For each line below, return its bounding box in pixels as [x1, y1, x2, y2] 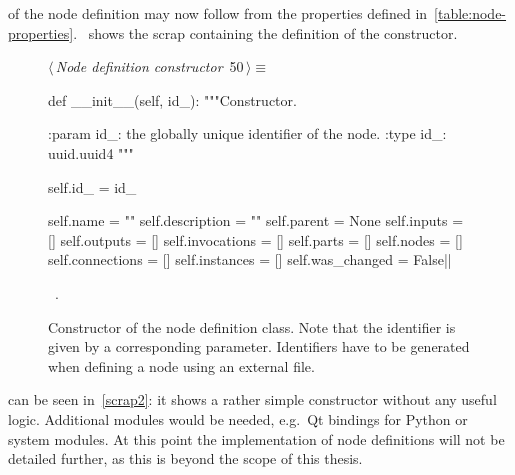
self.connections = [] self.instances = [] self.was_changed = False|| [48, 249, 452, 270]
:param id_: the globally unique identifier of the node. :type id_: [48, 123, 447, 144]
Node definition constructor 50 [55, 56, 244, 77]
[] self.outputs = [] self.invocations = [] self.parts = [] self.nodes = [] [48, 229, 463, 250]
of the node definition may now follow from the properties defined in [8, 3, 428, 23]
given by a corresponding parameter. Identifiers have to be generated [48, 336, 470, 357]
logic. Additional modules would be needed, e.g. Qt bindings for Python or [8, 408, 468, 429]
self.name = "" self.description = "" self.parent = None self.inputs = [48, 210, 464, 231]
